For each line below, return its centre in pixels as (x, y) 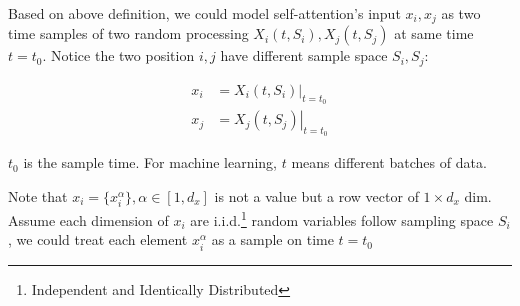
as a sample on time (272, 239)
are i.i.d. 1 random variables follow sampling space (342, 218)
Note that (38, 195)
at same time (434, 33)
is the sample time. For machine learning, (150, 162)
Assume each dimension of (88, 219)
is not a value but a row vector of (316, 195)
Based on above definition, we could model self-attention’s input (204, 13)
